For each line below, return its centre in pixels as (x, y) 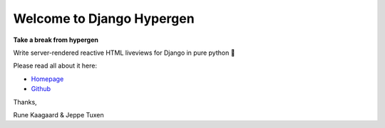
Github (41, 89)
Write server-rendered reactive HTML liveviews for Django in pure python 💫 (124, 53)
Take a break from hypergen (56, 40)
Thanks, (25, 102)
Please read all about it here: (55, 66)
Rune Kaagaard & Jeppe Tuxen (59, 114)
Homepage (47, 79)
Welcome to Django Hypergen (104, 18)
